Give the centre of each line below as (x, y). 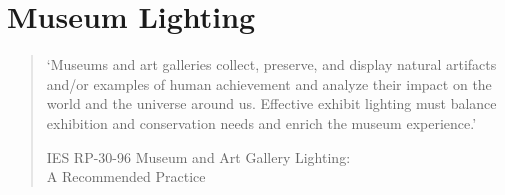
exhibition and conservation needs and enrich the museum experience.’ (261, 122)
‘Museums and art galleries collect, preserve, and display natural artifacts (271, 64)
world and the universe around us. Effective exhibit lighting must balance (271, 103)
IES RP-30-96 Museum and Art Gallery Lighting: (198, 156)
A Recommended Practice (126, 176)
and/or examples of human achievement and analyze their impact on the (269, 83)
